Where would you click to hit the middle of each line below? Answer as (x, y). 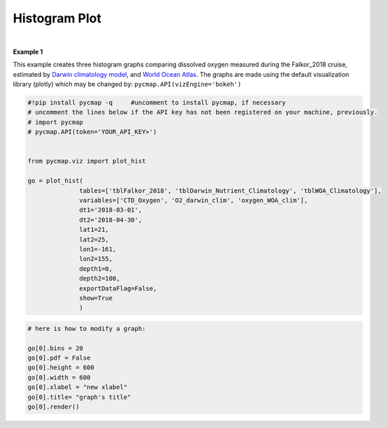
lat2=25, (94, 239)
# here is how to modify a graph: (87, 329)
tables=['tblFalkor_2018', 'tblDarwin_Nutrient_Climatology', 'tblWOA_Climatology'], (230, 191)
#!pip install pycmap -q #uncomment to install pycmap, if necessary (157, 103)
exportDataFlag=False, (118, 288)
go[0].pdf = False (59, 358)
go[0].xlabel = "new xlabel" (78, 387)
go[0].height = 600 (61, 368)
